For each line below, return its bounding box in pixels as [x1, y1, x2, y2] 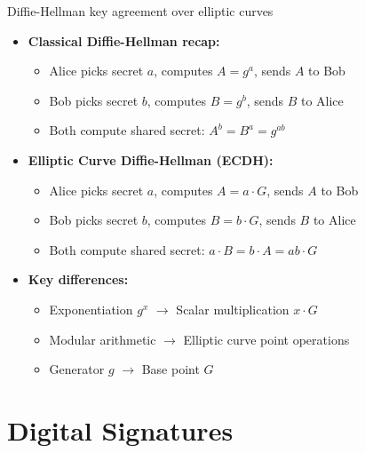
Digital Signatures [7, 411, 234, 448]
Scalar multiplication [176, 299, 290, 318]
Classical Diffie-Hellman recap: [28, 31, 220, 50]
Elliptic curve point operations [183, 330, 350, 348]
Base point [141, 360, 200, 378]
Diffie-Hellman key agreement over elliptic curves [7, 2, 274, 20]
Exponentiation [49, 299, 133, 318]
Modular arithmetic [49, 330, 156, 348]
